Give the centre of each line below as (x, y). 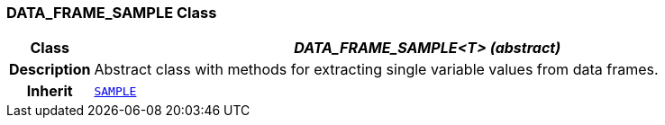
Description (50, 70)
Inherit (50, 91)
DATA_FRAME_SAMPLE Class (112, 13)
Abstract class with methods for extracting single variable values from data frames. (376, 70)
